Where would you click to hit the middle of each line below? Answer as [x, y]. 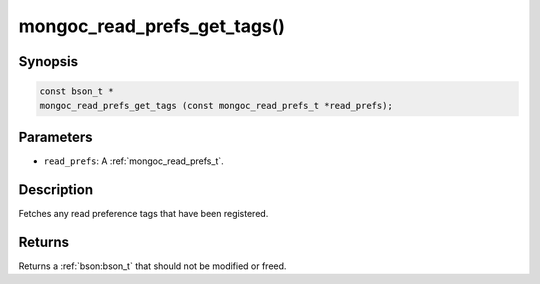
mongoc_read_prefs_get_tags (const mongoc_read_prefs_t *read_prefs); [216, 105]
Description [56, 189]
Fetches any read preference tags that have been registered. [143, 213]
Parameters [55, 136]
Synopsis [48, 61]
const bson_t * [76, 91]
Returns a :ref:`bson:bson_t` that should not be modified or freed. [152, 266]
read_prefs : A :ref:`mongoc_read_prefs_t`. [133, 161]
